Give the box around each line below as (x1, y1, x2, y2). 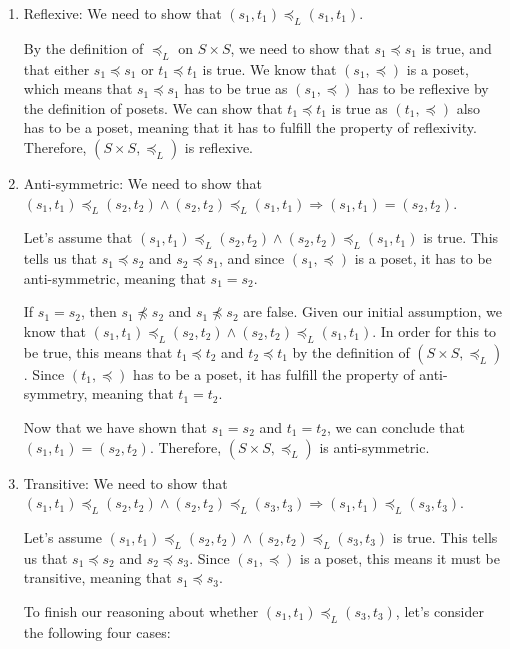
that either (23, 58, 90, 79)
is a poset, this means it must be (300, 547, 500, 568)
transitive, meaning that (23, 567, 172, 588)
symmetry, (23, 383, 88, 404)
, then (80, 301, 117, 322)
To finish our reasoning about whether (23, 600, 259, 621)
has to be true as (184, 78, 288, 99)
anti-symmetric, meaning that (23, 267, 206, 288)
